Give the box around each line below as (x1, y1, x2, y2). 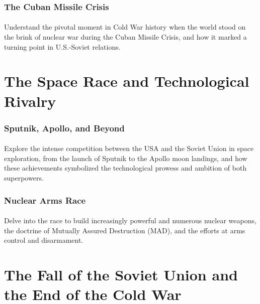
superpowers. (4, 173, 44, 183)
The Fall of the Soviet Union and (4, 264, 238, 284)
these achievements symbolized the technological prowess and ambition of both (4, 163, 247, 173)
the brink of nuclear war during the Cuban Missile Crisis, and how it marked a (4, 32, 247, 42)
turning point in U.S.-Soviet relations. (4, 41, 121, 52)
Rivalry (4, 90, 56, 111)
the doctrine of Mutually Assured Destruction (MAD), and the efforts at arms (4, 225, 245, 235)
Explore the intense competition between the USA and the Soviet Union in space (4, 143, 254, 154)
